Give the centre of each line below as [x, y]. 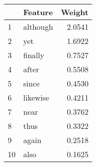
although [38, 27]
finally [34, 55]
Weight [75, 12]
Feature [38, 12]
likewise [36, 97]
